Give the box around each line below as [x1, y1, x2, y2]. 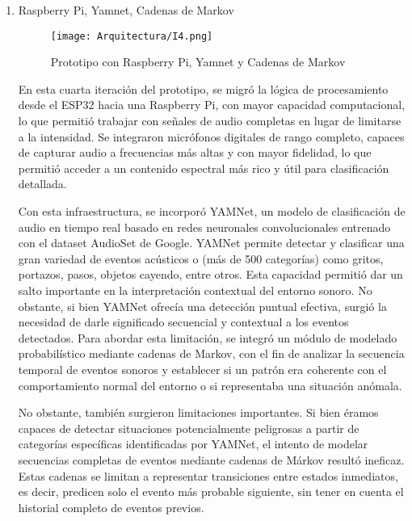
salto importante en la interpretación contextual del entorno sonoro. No [18, 281, 372, 298]
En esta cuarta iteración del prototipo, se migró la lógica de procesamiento [18, 80, 389, 97]
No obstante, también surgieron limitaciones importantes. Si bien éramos [18, 404, 379, 421]
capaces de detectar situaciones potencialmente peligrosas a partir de [18, 419, 359, 436]
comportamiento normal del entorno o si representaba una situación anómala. [18, 376, 402, 393]
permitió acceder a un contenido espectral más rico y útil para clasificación [18, 159, 389, 176]
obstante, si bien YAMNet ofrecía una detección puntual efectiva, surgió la [18, 297, 387, 314]
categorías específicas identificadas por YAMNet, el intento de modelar [18, 435, 368, 452]
